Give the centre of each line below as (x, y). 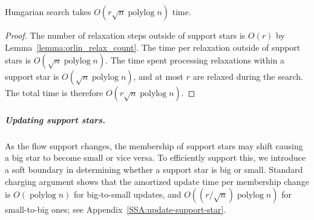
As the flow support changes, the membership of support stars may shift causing (154, 145)
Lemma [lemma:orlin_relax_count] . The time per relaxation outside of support (153, 47)
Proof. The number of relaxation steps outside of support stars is (125, 35)
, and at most (159, 76)
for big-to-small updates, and (128, 194)
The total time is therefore (54, 93)
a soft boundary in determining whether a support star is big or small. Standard (154, 169)
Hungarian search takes (48, 11)
